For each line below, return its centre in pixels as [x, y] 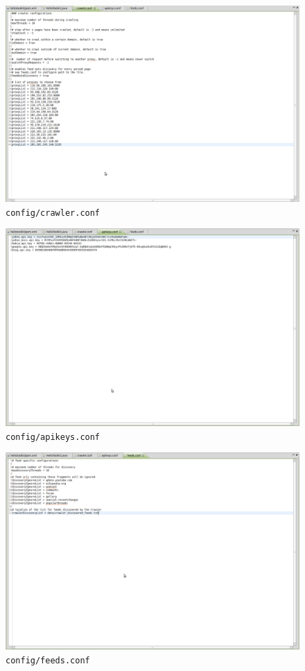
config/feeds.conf [48, 660]
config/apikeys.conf [53, 437]
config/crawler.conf [53, 213]
